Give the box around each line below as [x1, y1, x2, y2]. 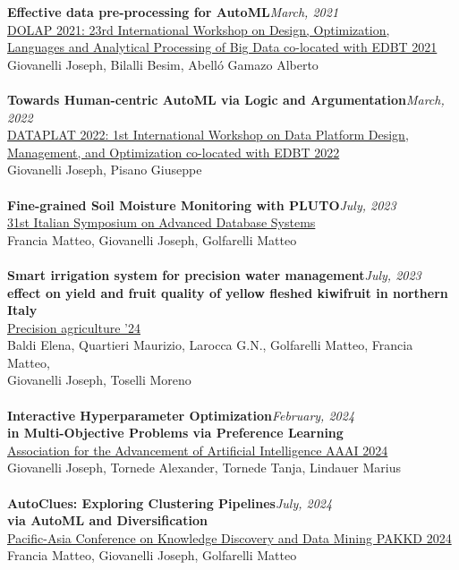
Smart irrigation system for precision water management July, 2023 [7, 265, 421, 284]
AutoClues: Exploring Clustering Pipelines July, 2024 [7, 493, 333, 512]
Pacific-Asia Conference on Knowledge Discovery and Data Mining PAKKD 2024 [7, 528, 452, 547]
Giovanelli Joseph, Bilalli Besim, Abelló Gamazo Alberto [7, 55, 319, 73]
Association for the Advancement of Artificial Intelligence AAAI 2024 [7, 440, 388, 459]
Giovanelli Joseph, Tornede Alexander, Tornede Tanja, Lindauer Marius [7, 458, 401, 477]
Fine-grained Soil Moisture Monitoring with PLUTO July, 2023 [7, 195, 396, 214]
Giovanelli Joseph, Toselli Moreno [7, 370, 191, 389]
